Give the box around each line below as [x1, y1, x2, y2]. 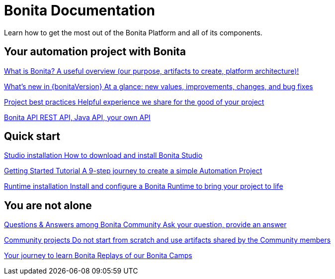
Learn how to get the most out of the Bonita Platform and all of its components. [4, 28, 262, 37]
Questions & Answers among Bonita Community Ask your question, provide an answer [4, 220, 287, 229]
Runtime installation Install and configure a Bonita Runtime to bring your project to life [4, 182, 283, 191]
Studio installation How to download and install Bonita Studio [4, 151, 203, 160]
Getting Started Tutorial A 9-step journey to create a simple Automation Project [4, 166, 262, 175]
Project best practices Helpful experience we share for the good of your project [4, 97, 264, 106]
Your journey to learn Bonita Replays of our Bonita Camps [4, 251, 192, 260]
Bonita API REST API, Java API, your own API [4, 113, 151, 122]
